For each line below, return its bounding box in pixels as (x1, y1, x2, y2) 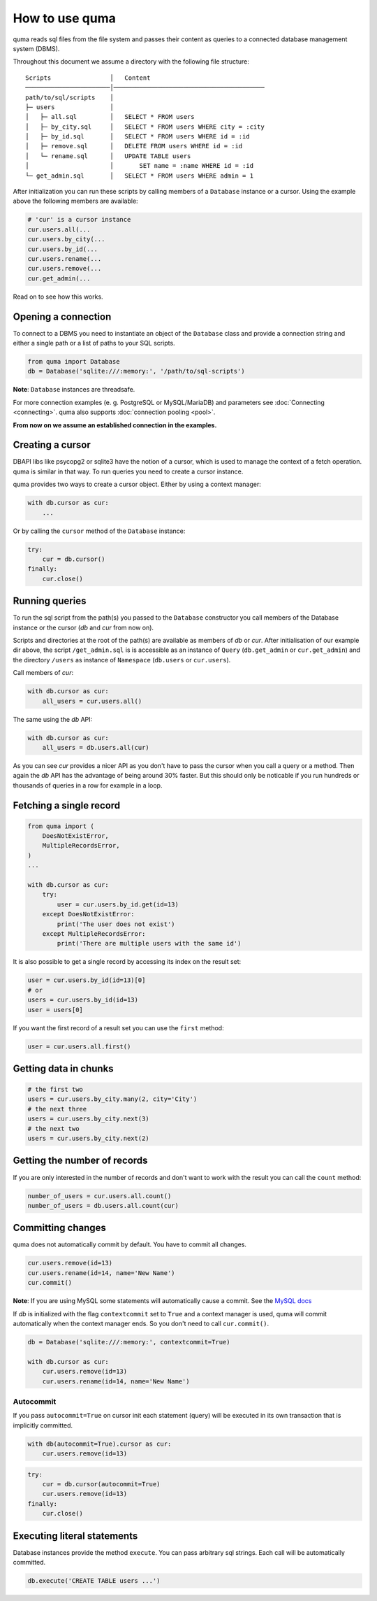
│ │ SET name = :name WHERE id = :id (25, 162, 254, 170)
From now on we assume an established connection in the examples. (13, 420, 217, 429)
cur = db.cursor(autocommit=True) (42, 1480, 161, 1488)
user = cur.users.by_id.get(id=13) (57, 900, 179, 909)
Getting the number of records (13, 1155, 148, 1167)
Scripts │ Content (25, 73, 151, 82)
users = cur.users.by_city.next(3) (27, 1115, 149, 1123)
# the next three (27, 1105, 87, 1113)
